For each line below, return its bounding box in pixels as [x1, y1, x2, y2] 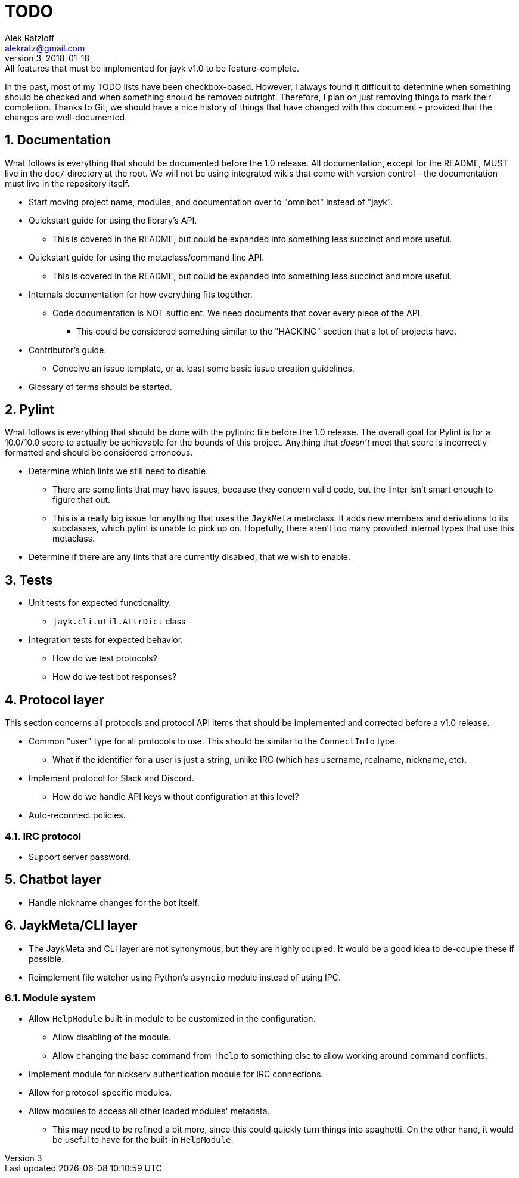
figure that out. [52, 494, 111, 505]
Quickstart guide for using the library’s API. [29, 215, 197, 225]
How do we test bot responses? [52, 672, 177, 682]
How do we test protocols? [52, 653, 157, 664]
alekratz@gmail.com [5, 42, 85, 53]
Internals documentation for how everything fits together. [29, 289, 253, 299]
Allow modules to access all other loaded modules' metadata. [29, 1106, 270, 1117]
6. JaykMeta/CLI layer [5, 918, 138, 933]
